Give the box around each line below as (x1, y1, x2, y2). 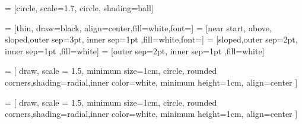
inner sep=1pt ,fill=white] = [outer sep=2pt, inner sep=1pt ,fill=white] (5, 44, 265, 57)
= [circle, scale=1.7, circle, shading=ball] (5, 2, 154, 14)
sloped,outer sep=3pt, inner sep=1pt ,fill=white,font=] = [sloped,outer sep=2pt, (5, 33, 298, 45)
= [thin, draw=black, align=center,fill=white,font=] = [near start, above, (5, 21, 272, 34)
